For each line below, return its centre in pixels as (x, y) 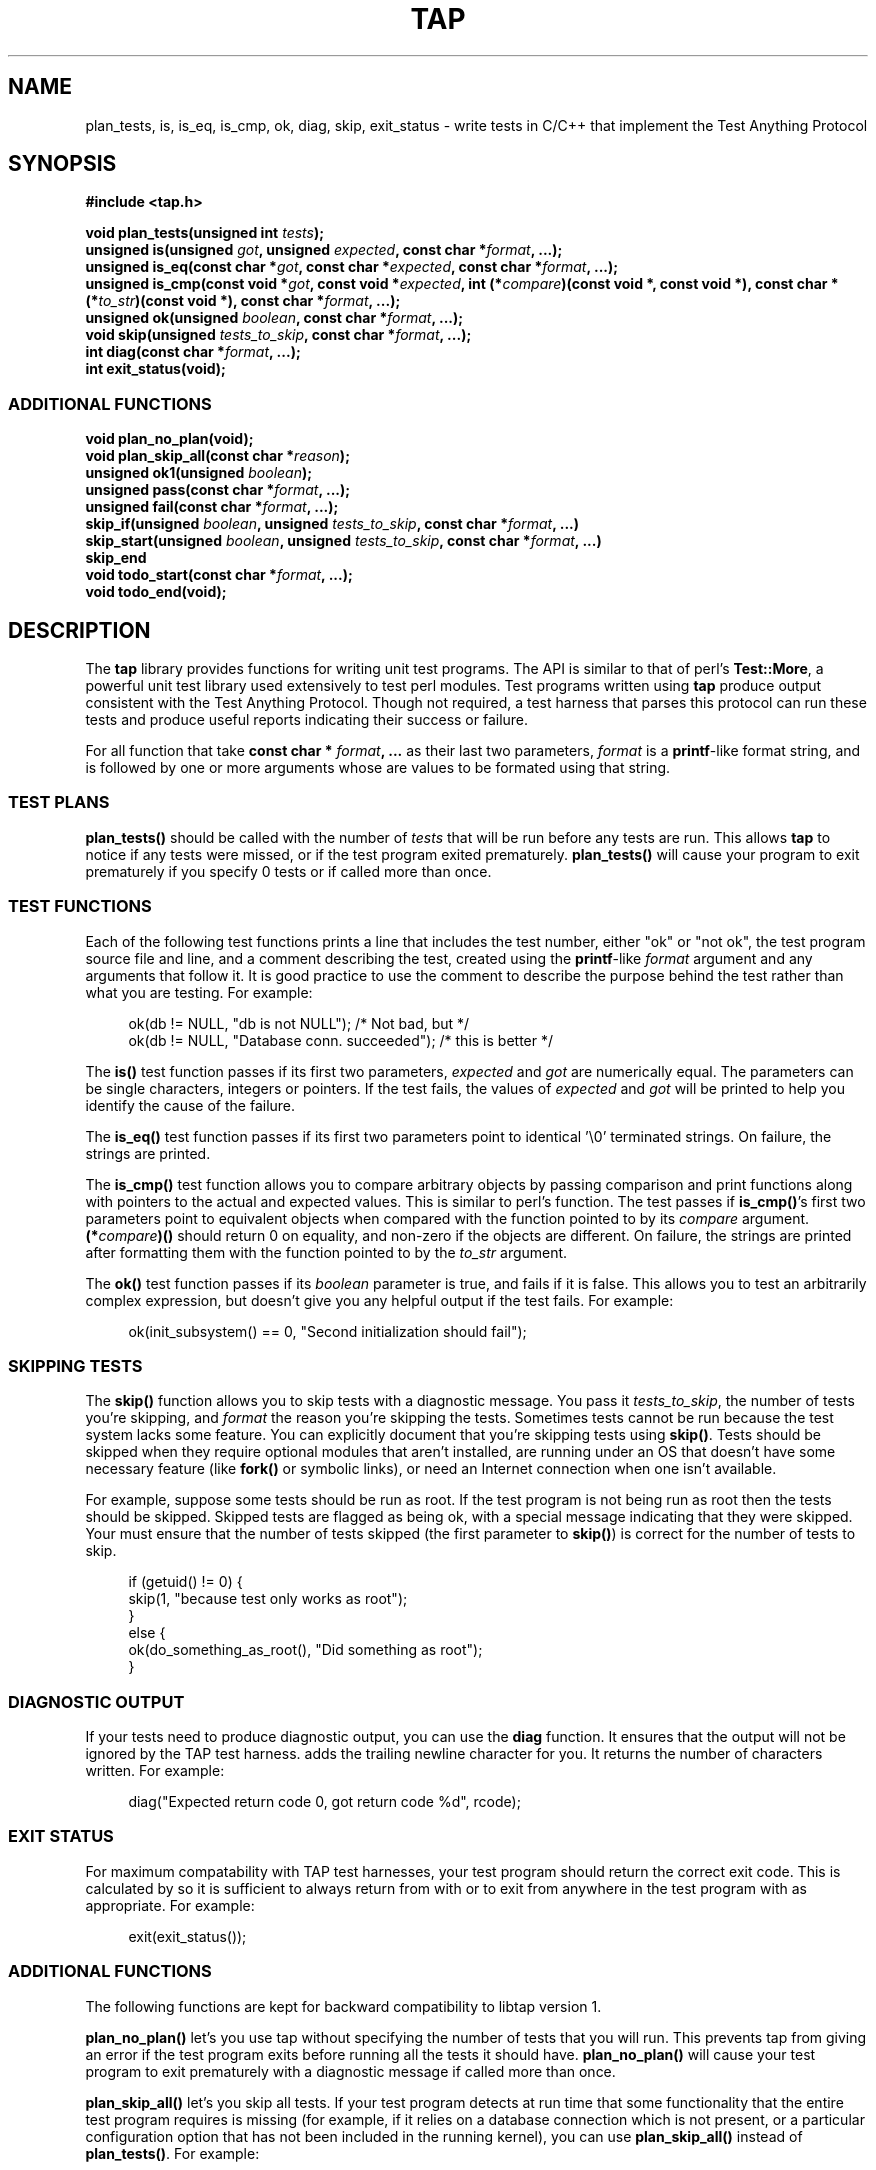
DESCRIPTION (79, 630)
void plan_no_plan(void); (169, 439)
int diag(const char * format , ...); (193, 352)
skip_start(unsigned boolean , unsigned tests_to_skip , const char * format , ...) (343, 541)
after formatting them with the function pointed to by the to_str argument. (326, 1252)
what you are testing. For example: (199, 992)
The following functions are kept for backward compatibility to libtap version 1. (343, 2006)
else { (147, 1633)
